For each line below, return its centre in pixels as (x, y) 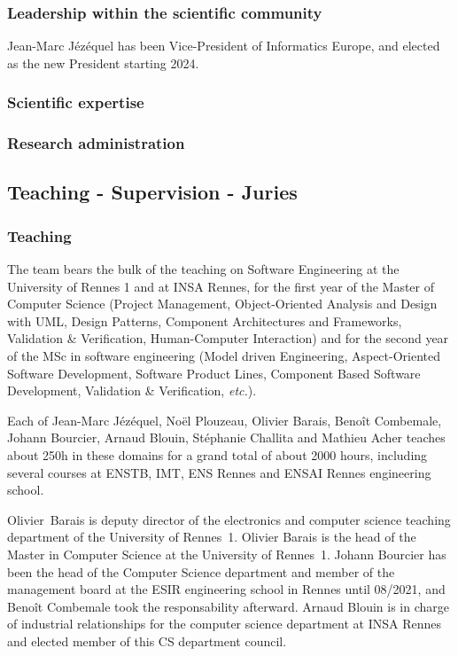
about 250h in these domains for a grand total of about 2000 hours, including (217, 455)
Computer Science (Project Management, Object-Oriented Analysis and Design (222, 304)
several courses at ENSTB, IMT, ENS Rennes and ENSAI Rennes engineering (219, 472)
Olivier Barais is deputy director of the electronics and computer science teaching (229, 519)
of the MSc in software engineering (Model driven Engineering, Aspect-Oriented (224, 356)
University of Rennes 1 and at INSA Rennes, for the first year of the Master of (221, 286)
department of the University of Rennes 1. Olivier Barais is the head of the (212, 537)
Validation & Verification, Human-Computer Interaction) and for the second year (228, 338)
